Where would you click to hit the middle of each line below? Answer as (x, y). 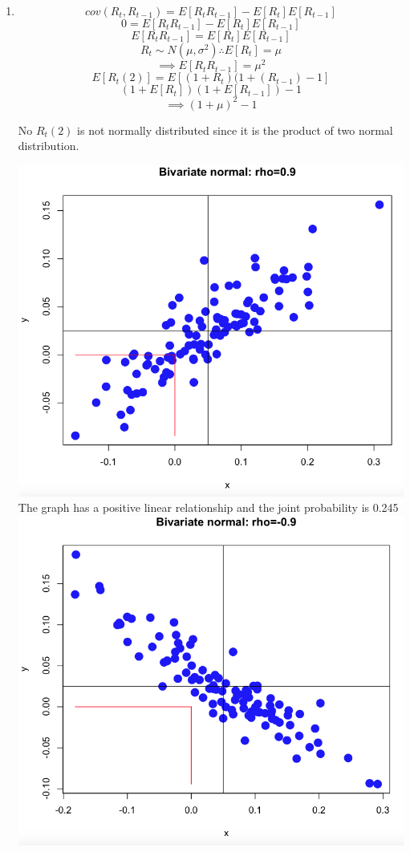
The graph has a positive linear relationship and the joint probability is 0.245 (208, 507)
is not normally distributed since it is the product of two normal (235, 130)
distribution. (49, 146)
